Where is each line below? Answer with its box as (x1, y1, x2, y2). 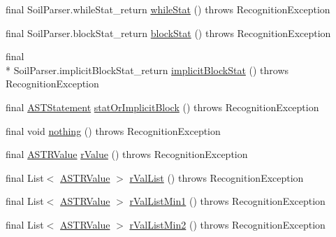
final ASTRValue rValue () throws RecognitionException (6, 147, 248, 161)
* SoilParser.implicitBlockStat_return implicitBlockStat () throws (6, 62, 289, 77)
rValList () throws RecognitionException (129, 170, 304, 185)
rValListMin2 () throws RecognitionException (129, 217, 326, 231)
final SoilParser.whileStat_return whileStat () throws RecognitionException (6, 2, 330, 16)
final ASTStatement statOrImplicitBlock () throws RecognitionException (6, 99, 319, 114)
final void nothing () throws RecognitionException (6, 123, 221, 138)
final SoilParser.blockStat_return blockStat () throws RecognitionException (6, 25, 331, 40)
